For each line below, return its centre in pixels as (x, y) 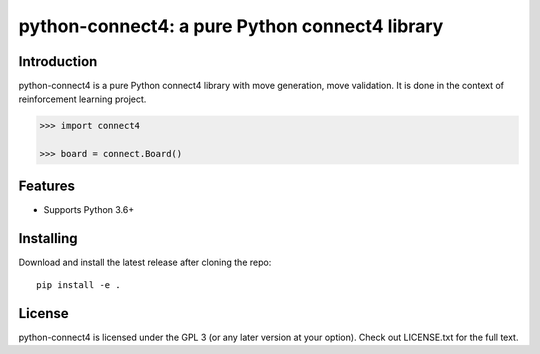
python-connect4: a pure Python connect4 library (231, 26)
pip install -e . (78, 285)
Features (46, 185)
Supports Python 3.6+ (89, 209)
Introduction (58, 61)
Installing (48, 238)
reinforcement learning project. (82, 99)
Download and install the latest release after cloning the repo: (145, 262)
